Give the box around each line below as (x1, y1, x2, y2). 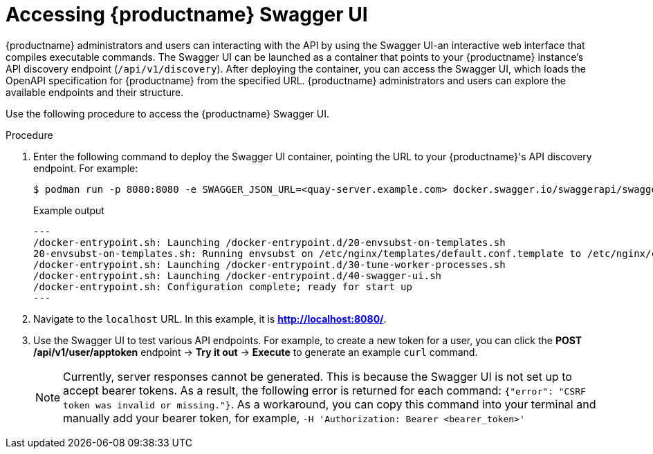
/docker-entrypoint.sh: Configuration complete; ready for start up (33, 281, 412, 292)
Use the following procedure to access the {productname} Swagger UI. (6, 107, 329, 120)
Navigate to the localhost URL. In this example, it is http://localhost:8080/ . (33, 312, 387, 325)
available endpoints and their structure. (6, 86, 184, 98)
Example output (33, 204, 104, 216)
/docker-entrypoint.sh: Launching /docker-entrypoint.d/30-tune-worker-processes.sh (33, 258, 506, 270)
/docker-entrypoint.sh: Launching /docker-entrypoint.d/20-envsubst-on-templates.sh (33, 236, 506, 248)
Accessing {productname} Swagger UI (6, 3, 368, 26)
